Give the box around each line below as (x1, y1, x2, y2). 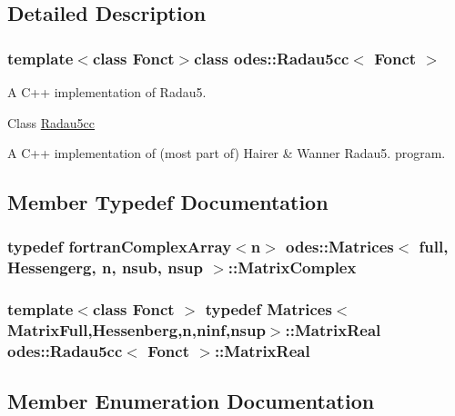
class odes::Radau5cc (194, 46, 349, 69)
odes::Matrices (286, 235, 394, 258)
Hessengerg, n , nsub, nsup (7, 256, 203, 279)
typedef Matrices (205, 298, 332, 321)
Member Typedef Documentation (7, 188, 329, 216)
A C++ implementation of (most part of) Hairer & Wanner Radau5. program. (7, 144, 446, 163)
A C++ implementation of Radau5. (7, 83, 207, 101)
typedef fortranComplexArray (7, 235, 232, 258)
